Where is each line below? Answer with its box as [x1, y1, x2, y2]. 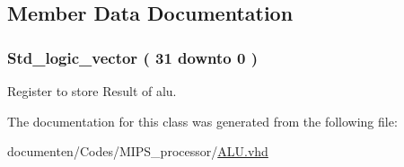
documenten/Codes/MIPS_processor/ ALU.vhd [7, 142, 268, 161]
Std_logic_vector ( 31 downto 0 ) [7, 46, 258, 68]
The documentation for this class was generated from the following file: [7, 111, 398, 130]
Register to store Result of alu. [7, 82, 177, 100]
